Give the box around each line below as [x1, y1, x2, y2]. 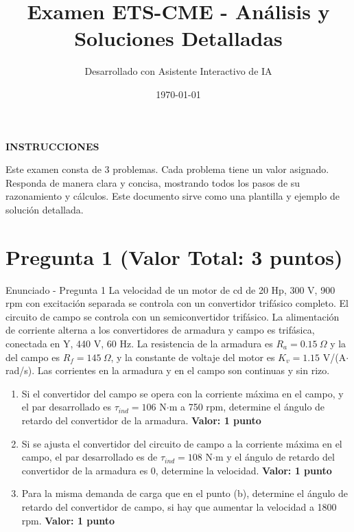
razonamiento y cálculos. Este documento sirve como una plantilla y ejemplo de [5, 189, 340, 203]
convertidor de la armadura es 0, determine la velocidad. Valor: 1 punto [21, 463, 332, 477]
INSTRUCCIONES [5, 139, 99, 153]
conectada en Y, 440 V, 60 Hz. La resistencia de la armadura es [5, 336, 273, 350]
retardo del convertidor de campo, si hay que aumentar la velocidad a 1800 [21, 499, 337, 513]
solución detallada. [5, 202, 84, 216]
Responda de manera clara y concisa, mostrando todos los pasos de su [5, 175, 300, 189]
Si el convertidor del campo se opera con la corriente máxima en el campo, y [21, 386, 344, 400]
